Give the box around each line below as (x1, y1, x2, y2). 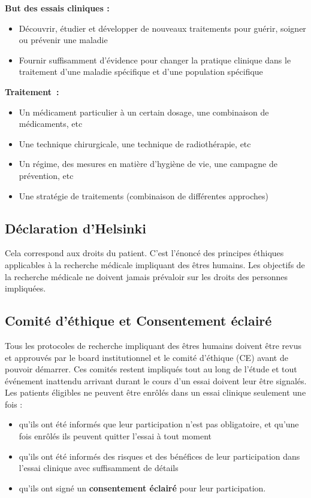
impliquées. (5, 282, 46, 294)
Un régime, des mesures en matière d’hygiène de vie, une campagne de (19, 157, 277, 170)
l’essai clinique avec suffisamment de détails (19, 461, 179, 474)
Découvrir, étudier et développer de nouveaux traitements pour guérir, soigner (19, 22, 306, 34)
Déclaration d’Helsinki (5, 218, 146, 237)
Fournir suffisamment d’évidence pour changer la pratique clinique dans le (19, 53, 291, 66)
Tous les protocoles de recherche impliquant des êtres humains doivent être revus (5, 339, 301, 351)
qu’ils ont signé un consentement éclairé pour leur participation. (19, 481, 266, 494)
